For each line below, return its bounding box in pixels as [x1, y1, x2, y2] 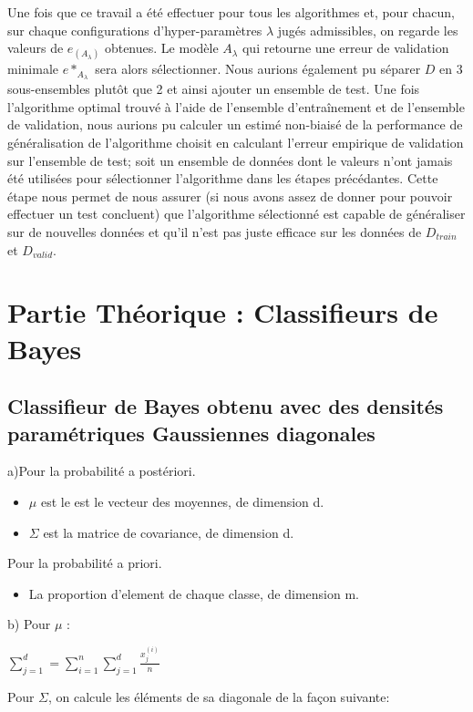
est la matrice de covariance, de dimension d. [43, 522, 294, 542]
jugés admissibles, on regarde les [277, 20, 458, 39]
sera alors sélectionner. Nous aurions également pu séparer [95, 59, 421, 78]
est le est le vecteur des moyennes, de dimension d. [40, 491, 324, 511]
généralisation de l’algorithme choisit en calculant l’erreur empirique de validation [7, 133, 464, 152]
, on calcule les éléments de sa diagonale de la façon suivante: [48, 686, 390, 706]
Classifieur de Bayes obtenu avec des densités [7, 392, 444, 420]
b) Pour [7, 614, 51, 634]
